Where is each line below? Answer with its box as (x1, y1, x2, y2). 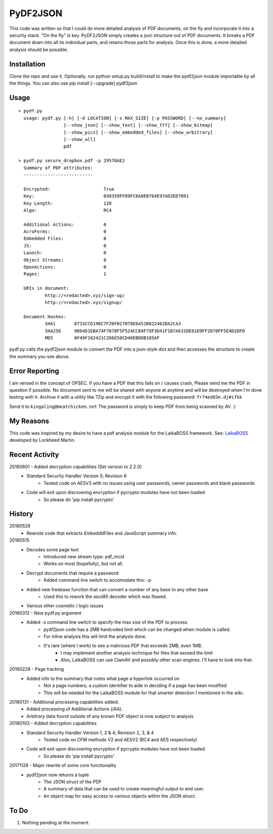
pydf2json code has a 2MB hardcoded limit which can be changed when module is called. (43, 626, 231, 632)
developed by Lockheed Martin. (9, 437, 76, 443)
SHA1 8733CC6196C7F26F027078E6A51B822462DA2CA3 (44, 321, 181, 327)
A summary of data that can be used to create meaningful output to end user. (43, 786, 205, 792)
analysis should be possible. (9, 46, 68, 53)
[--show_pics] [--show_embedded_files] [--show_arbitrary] (63, 129, 213, 135)
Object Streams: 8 (23, 257, 107, 263)
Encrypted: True (23, 186, 115, 192)
